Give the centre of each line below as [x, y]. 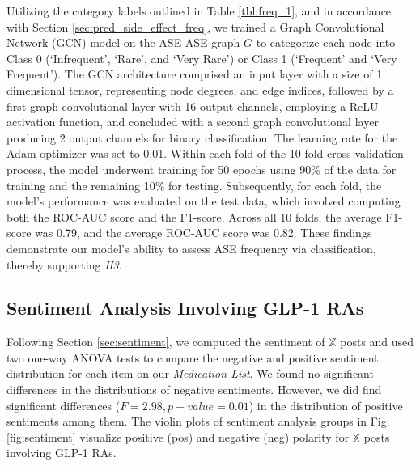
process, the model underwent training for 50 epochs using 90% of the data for [202, 169]
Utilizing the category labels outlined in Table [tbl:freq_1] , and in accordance [199, 11]
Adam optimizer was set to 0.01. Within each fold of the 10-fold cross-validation [205, 153]
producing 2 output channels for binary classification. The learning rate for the [202, 137]
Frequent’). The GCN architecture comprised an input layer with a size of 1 [195, 74]
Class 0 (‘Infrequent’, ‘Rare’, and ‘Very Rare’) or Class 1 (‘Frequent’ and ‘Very [202, 58]
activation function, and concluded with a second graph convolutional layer [193, 122]
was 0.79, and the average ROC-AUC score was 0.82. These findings [204, 233]
